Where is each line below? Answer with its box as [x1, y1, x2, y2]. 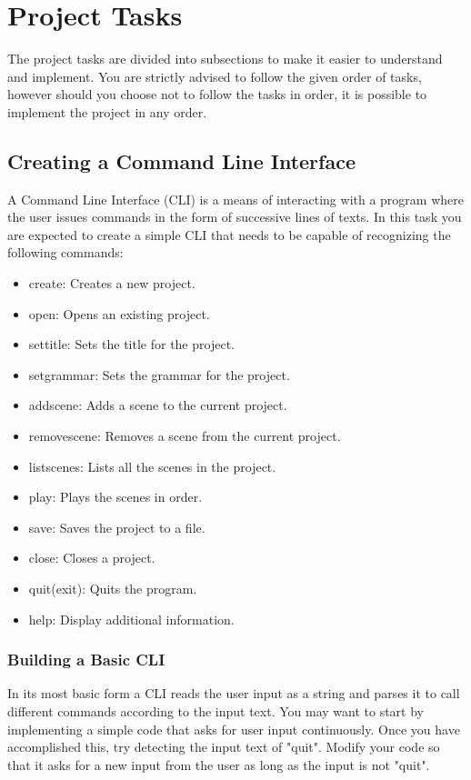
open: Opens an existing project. [28, 304, 210, 323]
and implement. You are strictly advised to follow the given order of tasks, [7, 66, 422, 85]
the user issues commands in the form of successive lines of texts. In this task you [7, 207, 462, 226]
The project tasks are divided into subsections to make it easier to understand [7, 49, 443, 68]
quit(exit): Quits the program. [28, 579, 197, 598]
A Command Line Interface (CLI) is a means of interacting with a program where [7, 189, 464, 208]
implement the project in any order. [7, 102, 207, 121]
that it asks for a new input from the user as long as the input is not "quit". [7, 755, 430, 774]
